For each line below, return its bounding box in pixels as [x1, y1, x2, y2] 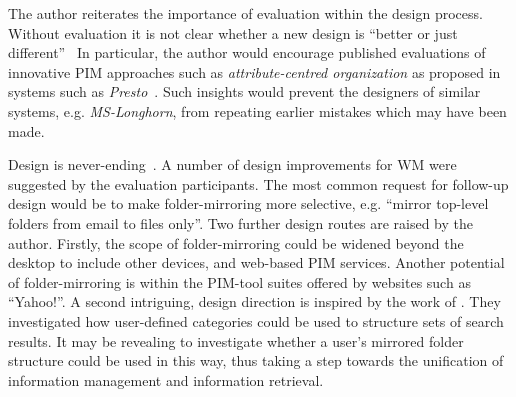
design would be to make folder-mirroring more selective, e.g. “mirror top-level [8, 193, 489, 214]
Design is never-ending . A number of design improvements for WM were [8, 154, 457, 175]
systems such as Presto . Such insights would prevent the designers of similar [8, 81, 481, 102]
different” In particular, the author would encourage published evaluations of [8, 42, 486, 63]
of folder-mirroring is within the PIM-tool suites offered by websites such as [8, 271, 471, 292]
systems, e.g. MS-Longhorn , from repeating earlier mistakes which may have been [8, 100, 507, 121]
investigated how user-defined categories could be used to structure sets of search [8, 310, 504, 331]
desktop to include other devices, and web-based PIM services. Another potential [8, 252, 505, 273]
